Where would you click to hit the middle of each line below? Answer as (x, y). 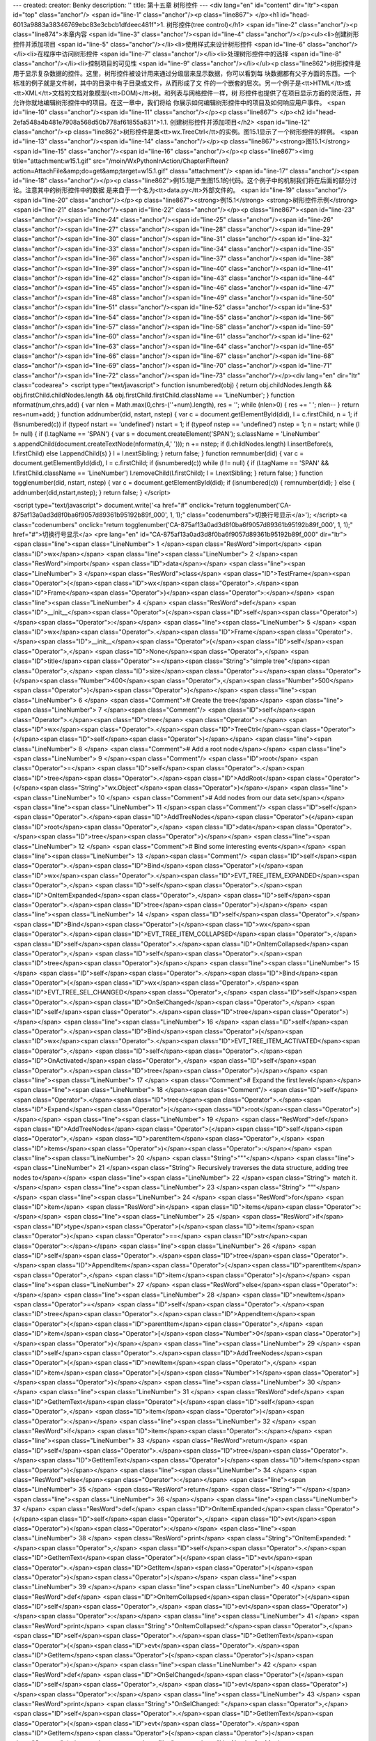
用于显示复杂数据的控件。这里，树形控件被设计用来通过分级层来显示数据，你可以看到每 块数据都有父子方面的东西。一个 (185, 73)
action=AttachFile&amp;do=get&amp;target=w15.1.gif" (91, 171)
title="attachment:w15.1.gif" (52, 161)
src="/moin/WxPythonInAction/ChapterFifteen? (161, 161)
